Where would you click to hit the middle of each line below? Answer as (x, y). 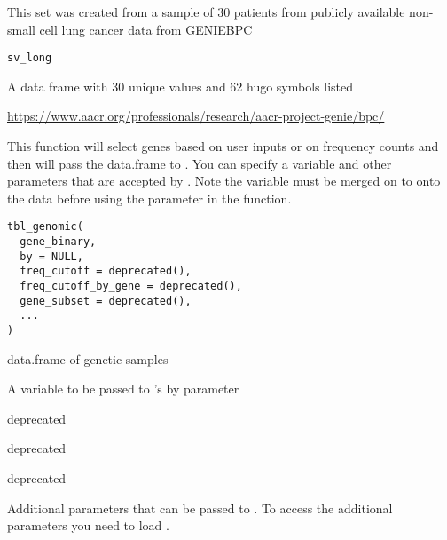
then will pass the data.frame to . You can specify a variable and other (200, 163)
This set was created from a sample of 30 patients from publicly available (206, 12)
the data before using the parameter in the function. (149, 198)
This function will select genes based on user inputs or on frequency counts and (223, 146)
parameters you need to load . (88, 525)
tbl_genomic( (45, 227)
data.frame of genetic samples (88, 358)
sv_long (30, 58)
